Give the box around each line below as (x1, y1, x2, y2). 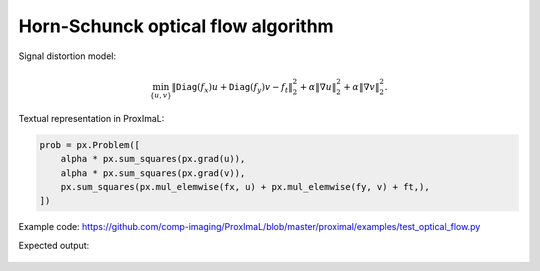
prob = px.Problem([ (39, 139, 140, 150)
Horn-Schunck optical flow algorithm (18, 15, 334, 37)
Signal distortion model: (18, 50, 117, 62)
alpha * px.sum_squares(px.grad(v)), (60, 167, 246, 179)
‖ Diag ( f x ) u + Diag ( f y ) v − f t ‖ (171, 81, 294, 95)
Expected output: (18, 239, 90, 251)
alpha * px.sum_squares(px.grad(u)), (60, 153, 246, 165)
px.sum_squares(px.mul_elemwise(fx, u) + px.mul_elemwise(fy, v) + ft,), (60, 181, 430, 192)
